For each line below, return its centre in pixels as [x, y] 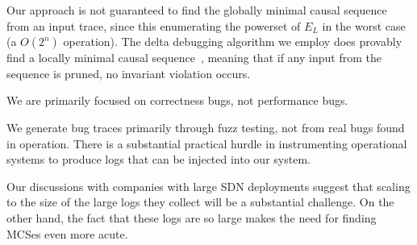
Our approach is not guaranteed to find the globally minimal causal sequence [197, 10]
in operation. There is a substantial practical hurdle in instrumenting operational [207, 143]
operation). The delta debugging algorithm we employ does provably [233, 42]
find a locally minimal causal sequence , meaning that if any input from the [194, 58]
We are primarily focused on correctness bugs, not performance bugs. [177, 100]
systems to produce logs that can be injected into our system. [158, 159]
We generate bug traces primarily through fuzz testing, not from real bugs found [206, 127]
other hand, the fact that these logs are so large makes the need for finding [192, 217]
